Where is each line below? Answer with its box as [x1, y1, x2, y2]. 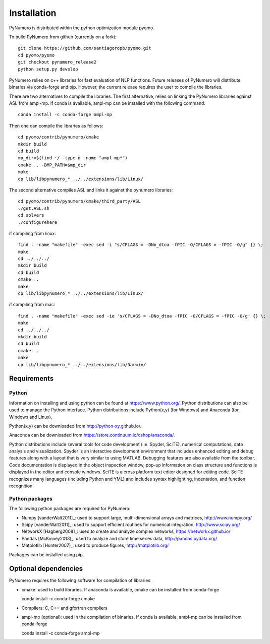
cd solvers [18, 212, 45, 218]
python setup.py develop [18, 66, 78, 72]
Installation [9, 7, 56, 18]
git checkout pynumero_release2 [18, 60, 97, 65]
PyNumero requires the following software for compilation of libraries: [9, 578, 152, 583]
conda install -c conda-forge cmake [21, 596, 95, 602]
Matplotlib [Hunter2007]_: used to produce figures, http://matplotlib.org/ [21, 542, 169, 548]
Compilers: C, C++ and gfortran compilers [21, 605, 108, 611]
